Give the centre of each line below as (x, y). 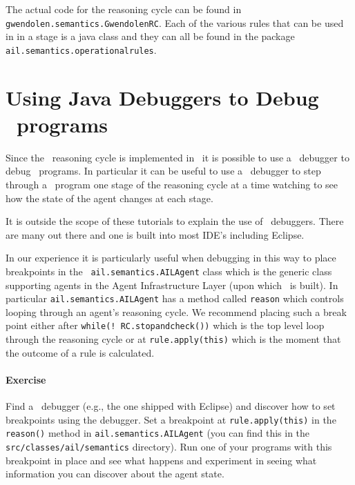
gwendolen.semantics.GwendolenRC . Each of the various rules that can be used (175, 22)
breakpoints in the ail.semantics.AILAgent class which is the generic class (169, 271)
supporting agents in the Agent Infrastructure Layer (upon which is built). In (172, 285)
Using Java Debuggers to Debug (162, 97)
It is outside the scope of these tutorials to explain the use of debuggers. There (175, 221)
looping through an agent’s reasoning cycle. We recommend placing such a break (176, 311)
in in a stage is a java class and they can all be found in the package (150, 36)
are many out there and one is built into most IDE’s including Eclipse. (155, 234)
